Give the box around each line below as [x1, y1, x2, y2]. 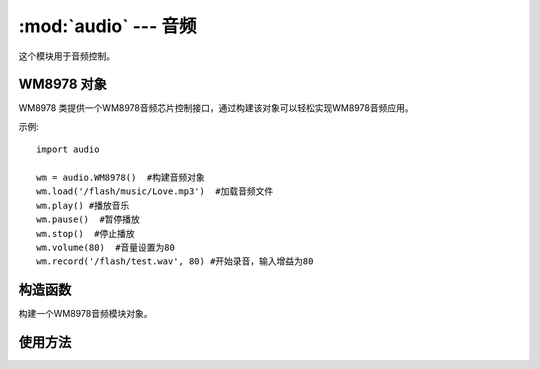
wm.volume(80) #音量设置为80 [36, 241, 175, 253]
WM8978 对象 [18, 76, 107, 93]
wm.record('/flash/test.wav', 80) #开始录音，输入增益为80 [36, 256, 314, 267]
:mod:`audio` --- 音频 [18, 15, 197, 37]
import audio [36, 144, 100, 155]
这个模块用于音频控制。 [18, 50, 115, 62]
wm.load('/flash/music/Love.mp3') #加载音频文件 [36, 186, 274, 197]
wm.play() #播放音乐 [36, 200, 130, 211]
